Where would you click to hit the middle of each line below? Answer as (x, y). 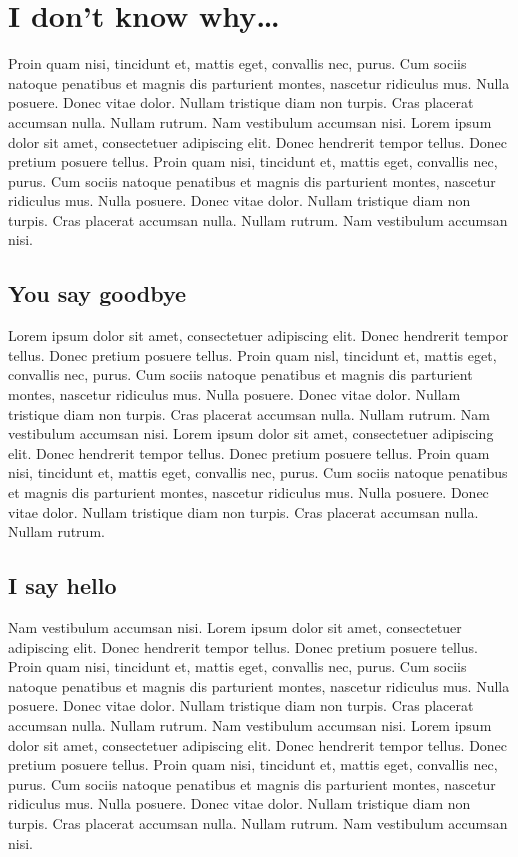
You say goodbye (97, 293)
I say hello (62, 585)
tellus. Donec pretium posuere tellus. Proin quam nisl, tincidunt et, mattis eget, (252, 354)
